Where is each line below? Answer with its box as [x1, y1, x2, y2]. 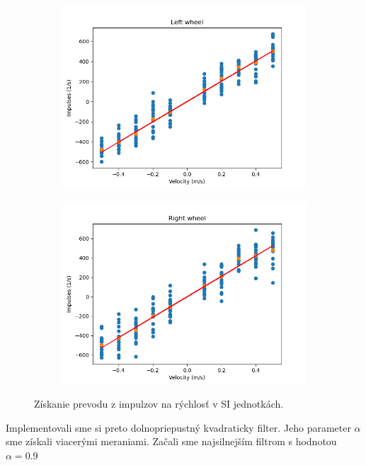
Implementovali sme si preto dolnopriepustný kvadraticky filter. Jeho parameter [6, 420, 351, 435]
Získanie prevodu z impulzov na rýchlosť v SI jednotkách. [34, 396, 284, 411]
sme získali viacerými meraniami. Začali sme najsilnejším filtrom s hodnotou [6, 434, 337, 449]
